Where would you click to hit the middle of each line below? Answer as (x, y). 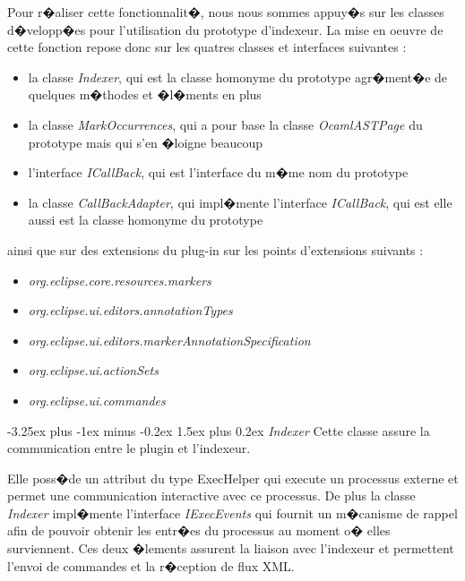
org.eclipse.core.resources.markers (120, 280)
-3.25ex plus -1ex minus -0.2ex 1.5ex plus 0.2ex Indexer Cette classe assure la (219, 430)
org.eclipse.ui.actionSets (93, 370)
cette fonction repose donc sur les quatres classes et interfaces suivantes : (207, 47)
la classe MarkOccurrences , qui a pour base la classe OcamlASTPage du (225, 124)
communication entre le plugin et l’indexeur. (129, 448)
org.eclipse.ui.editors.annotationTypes (130, 310)
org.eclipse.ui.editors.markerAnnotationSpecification (169, 340)
